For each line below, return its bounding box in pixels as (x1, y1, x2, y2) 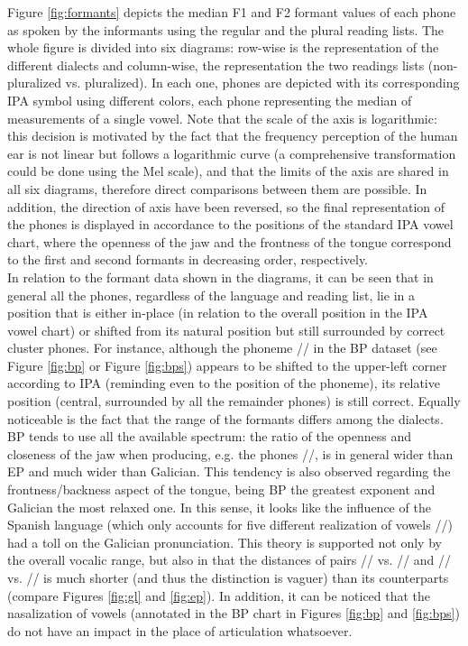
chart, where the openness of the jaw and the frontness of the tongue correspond (7, 232, 452, 251)
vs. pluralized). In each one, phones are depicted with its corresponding (65, 73, 460, 92)
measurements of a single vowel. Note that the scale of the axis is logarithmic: (7, 108, 437, 127)
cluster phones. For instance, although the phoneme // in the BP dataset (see (7, 338, 437, 357)
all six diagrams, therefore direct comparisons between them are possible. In (7, 179, 427, 198)
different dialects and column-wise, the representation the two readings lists (7, 55, 425, 74)
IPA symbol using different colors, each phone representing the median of (7, 90, 412, 109)
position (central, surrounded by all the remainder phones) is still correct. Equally (7, 392, 461, 411)
